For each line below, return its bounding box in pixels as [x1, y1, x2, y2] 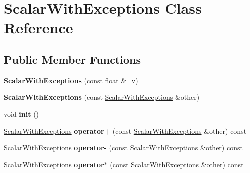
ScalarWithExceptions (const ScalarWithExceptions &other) [4, 92, 200, 102]
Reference [4, 17, 73, 38]
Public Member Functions [4, 51, 141, 67]
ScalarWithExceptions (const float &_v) [4, 75, 138, 85]
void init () [4, 108, 39, 119]
